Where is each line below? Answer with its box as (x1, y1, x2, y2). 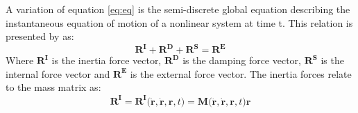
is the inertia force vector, (51, 53, 162, 68)
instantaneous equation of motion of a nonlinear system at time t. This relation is (6, 15, 353, 30)
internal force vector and (6, 66, 110, 81)
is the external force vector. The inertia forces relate (130, 66, 352, 81)
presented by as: (6, 29, 74, 43)
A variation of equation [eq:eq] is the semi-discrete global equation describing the (6, 2, 350, 16)
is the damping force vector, (182, 53, 302, 68)
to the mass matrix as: (6, 80, 101, 94)
